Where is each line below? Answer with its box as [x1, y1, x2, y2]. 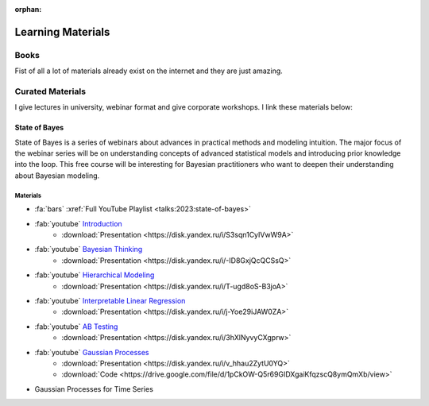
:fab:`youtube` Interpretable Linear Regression [34, 296, 186, 305]
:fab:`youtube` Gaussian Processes [34, 347, 150, 357]
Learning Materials [14, 25, 110, 39]
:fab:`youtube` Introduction [34, 218, 122, 228]
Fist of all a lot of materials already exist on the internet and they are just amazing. [14, 66, 284, 75]
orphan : [14, 5, 42, 14]
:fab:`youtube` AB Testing [34, 322, 118, 331]
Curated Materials [14, 86, 87, 97]
